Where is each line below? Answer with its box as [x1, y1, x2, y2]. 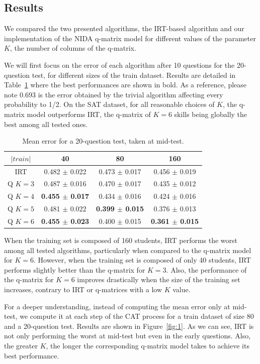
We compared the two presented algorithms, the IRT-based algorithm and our [4, 23, 244, 34]
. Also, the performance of [166, 264, 247, 275]
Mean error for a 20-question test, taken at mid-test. [22, 136, 184, 146]
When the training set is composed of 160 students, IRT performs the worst [4, 235, 238, 246]
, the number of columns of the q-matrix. [10, 43, 136, 53]
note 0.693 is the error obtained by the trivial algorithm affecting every [4, 89, 223, 99]
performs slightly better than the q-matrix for [4, 264, 145, 275]
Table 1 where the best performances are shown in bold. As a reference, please [4, 79, 247, 90]
